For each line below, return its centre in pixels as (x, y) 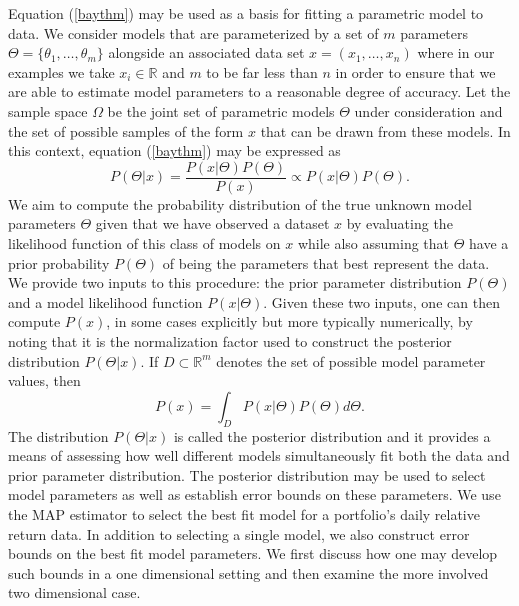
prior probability (59, 262)
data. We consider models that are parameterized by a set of (193, 32)
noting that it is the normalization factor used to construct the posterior (230, 340)
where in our (456, 52)
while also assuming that (373, 243)
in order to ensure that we (415, 71)
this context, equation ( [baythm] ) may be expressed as (174, 150)
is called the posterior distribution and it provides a (332, 435)
